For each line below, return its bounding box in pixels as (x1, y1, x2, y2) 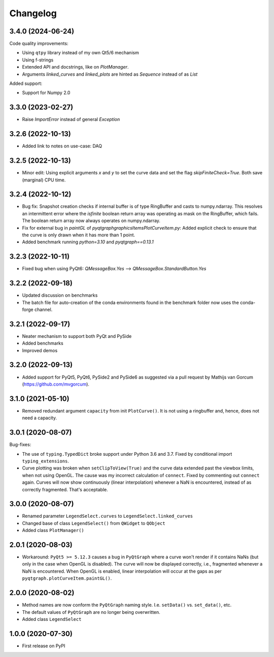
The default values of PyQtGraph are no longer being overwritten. (22, 609, 161, 615)
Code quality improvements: (9, 41, 68, 47)
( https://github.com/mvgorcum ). (22, 381, 90, 387)
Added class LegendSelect (22, 616, 82, 622)
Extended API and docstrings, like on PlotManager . (22, 64, 129, 70)
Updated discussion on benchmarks (22, 292, 98, 298)
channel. (34, 306, 53, 312)
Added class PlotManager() (22, 527, 85, 534)
